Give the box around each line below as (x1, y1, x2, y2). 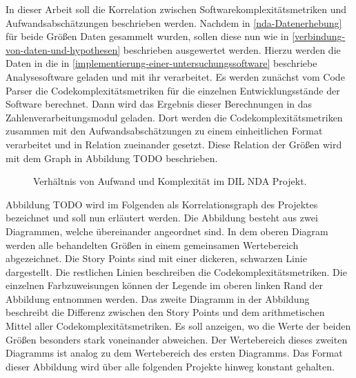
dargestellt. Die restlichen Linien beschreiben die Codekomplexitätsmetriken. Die (6, 264, 347, 279)
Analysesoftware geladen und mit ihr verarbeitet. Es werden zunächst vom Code (6, 69, 345, 83)
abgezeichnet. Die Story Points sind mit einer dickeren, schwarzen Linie (6, 251, 307, 266)
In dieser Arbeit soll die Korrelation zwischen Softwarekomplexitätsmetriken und (6, 2, 347, 16)
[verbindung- (292, 29, 346, 43)
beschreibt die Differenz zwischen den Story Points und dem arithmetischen (6, 305, 325, 319)
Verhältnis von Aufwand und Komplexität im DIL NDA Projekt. (33, 174, 307, 188)
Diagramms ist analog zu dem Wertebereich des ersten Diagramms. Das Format (6, 346, 343, 360)
